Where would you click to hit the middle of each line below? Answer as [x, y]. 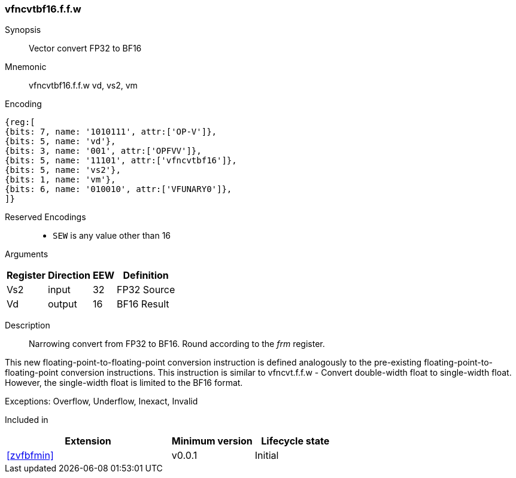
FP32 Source [146, 290]
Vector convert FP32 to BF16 [85, 48]
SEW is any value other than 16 [112, 236]
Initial [267, 456]
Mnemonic [26, 67]
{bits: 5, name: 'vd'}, [60, 141]
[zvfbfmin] [30, 456]
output [63, 304]
